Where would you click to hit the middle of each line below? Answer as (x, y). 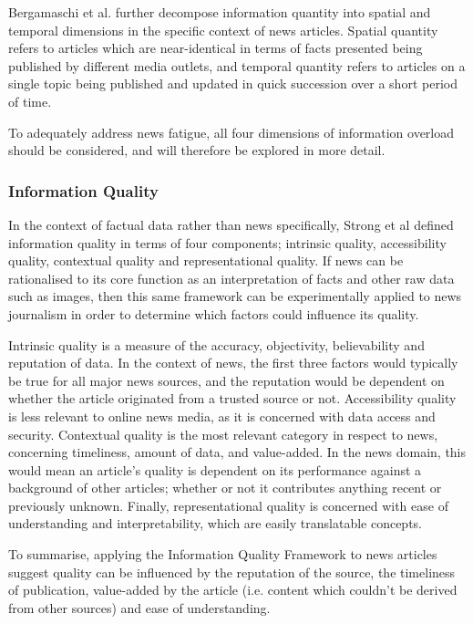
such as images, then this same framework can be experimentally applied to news (235, 296)
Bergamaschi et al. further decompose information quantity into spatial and (220, 12)
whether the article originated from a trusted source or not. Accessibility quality (232, 398)
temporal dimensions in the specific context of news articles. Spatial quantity (223, 30)
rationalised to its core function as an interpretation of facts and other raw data (231, 278)
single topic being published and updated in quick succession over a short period (233, 83)
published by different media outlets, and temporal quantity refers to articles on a (237, 65)
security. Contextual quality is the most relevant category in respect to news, (223, 434)
